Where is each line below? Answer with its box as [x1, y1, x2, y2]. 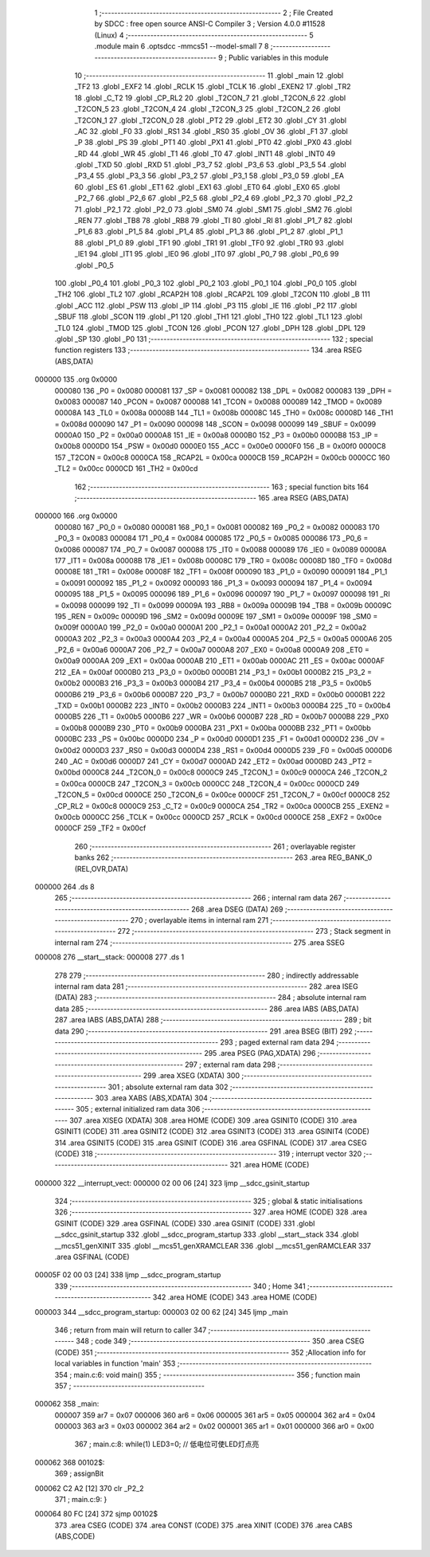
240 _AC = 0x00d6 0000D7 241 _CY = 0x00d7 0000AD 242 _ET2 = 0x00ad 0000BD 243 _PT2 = [54, 757, 373, 766]
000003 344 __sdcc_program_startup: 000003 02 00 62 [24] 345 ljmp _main [34, 1307, 288, 1316]
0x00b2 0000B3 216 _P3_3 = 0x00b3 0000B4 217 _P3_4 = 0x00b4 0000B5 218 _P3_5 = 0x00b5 [54, 678, 372, 688]
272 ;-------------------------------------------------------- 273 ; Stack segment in [117, 927, 392, 936]
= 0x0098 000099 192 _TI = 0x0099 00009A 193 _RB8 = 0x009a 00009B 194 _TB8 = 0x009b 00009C [54, 600, 392, 610]
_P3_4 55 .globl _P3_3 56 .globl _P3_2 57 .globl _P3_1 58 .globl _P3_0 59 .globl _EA [74, 171, 344, 181]
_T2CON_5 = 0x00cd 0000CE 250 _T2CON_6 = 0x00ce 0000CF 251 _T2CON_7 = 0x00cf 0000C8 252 [54, 790, 390, 800]
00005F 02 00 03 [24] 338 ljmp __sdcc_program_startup [34, 1270, 221, 1280]
